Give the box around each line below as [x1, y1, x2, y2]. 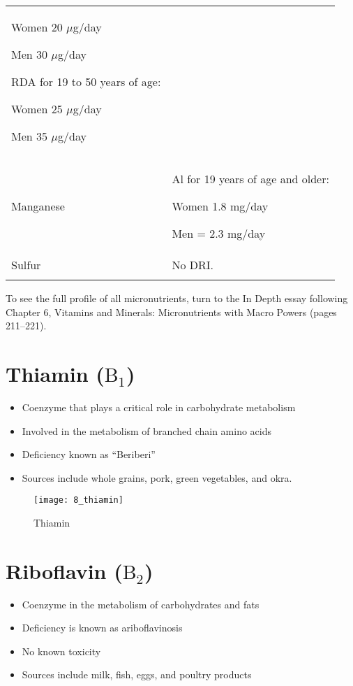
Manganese [11, 198, 65, 214]
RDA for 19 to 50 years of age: [11, 73, 161, 90]
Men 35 [11, 128, 48, 144]
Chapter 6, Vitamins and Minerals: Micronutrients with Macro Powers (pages [6, 304, 337, 319]
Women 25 [11, 101, 63, 117]
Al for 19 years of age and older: [172, 171, 329, 187]
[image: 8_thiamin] [33, 495, 123, 506]
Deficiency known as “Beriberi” [22, 447, 156, 462]
